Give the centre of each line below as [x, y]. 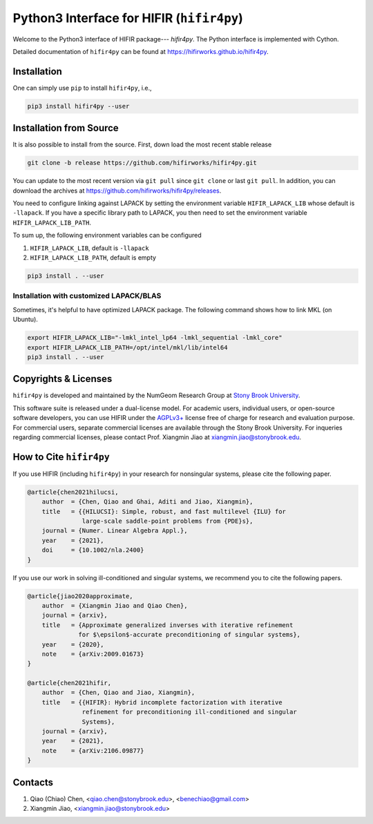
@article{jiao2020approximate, [80, 596]
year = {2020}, [73, 644]
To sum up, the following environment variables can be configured [107, 236]
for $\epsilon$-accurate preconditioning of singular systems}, [189, 635]
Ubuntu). [25, 319]
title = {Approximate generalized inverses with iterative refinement [168, 625]
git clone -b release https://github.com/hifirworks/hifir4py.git [142, 163]
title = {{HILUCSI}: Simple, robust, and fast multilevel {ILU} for [164, 511]
